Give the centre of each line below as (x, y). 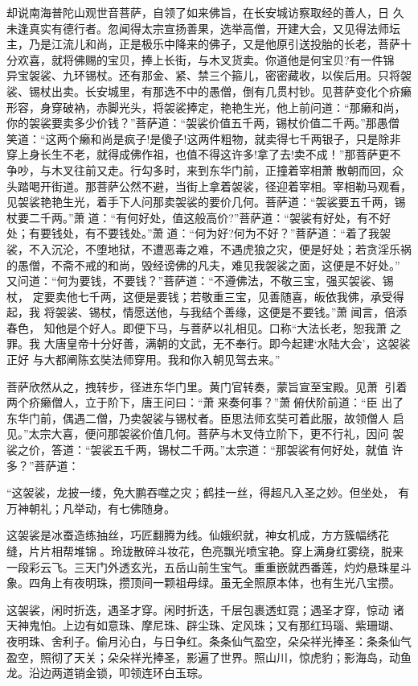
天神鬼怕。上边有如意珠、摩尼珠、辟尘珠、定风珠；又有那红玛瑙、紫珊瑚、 (203, 625)
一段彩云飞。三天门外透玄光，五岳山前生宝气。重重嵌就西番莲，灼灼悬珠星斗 (209, 566)
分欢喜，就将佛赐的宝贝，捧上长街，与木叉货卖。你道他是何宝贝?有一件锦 (201, 59)
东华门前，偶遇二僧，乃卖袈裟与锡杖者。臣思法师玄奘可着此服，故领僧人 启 (205, 417)
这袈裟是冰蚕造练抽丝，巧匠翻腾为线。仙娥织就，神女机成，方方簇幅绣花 (198, 535)
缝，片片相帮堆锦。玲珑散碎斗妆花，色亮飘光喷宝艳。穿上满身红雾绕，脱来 (205, 551)
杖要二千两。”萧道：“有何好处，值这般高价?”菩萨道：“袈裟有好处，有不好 (199, 217)
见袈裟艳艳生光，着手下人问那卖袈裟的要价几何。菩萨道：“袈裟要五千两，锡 (206, 202)
